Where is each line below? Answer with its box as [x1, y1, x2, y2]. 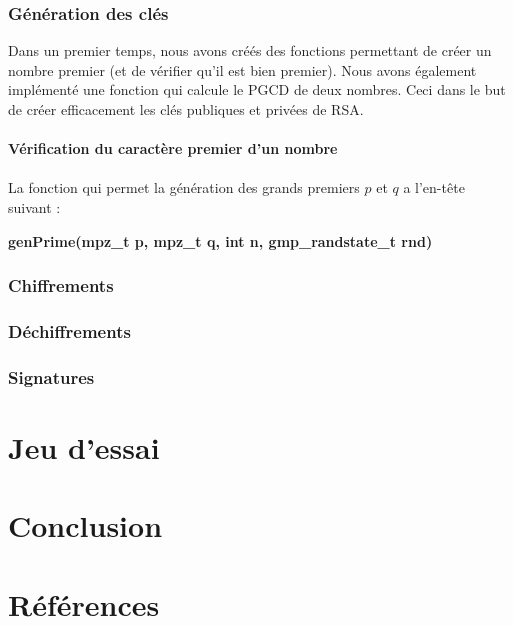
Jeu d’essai [8, 426, 160, 467]
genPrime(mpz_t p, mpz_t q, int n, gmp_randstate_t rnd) [8, 230, 433, 251]
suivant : [8, 196, 61, 217]
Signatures [8, 364, 95, 389]
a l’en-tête [403, 177, 465, 198]
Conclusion [8, 505, 163, 546]
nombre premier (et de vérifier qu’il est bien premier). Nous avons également [8, 59, 477, 80]
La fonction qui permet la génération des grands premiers [8, 177, 360, 198]
